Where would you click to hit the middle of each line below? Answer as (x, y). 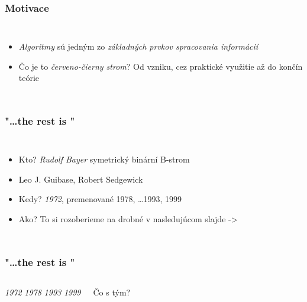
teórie (29, 78)
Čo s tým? (112, 292)
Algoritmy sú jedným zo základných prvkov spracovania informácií (138, 46)
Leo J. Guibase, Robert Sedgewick (81, 179)
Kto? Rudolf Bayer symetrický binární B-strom (104, 159)
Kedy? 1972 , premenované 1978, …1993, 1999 (100, 199)
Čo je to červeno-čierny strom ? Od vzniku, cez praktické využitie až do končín (161, 66)
